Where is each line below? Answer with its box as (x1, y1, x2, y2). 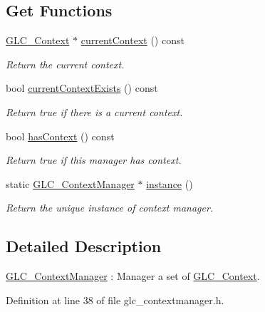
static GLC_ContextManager (6, 176, 135, 191)
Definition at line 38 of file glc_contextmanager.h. (6, 292, 224, 307)
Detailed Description (6, 235, 162, 257)
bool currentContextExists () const (6, 80, 158, 95)
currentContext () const (80, 33, 185, 48)
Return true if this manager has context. (6, 152, 182, 167)
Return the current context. (6, 56, 125, 71)
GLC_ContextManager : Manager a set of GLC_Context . (6, 269, 260, 284)
